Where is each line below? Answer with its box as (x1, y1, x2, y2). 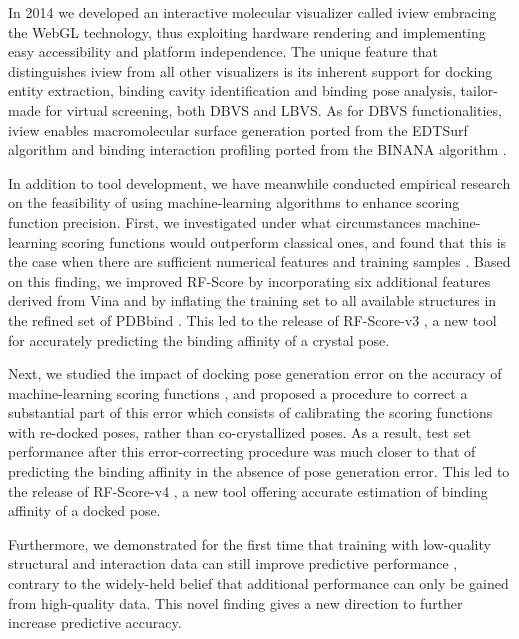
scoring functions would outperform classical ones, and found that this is (61, 231, 507, 252)
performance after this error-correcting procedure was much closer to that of (8, 441, 476, 462)
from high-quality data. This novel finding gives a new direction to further (8, 592, 463, 613)
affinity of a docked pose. (8, 500, 161, 521)
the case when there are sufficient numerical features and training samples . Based (8, 251, 511, 272)
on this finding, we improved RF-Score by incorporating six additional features (8, 270, 491, 291)
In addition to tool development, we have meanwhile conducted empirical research (8, 172, 511, 193)
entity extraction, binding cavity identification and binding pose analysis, (8, 80, 456, 101)
